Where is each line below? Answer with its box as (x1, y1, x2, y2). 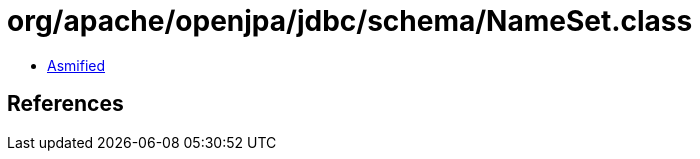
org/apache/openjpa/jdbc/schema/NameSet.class (7, 4, 693, 38)
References (7, 91, 124, 117)
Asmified (47, 56, 106, 74)
